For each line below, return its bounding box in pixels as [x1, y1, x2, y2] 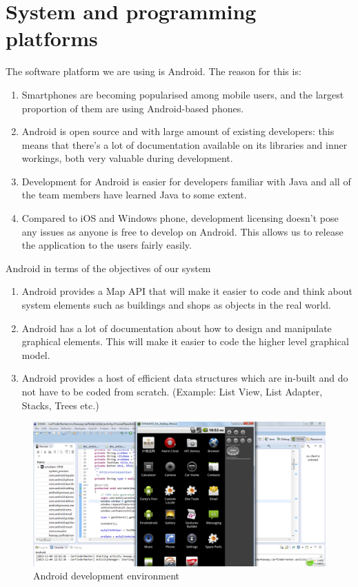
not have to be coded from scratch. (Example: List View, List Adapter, [21, 384, 323, 398]
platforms [6, 24, 98, 52]
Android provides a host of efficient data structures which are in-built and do [21, 371, 348, 385]
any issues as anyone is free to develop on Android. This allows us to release [21, 224, 344, 238]
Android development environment [33, 568, 180, 583]
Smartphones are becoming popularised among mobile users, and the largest [21, 87, 344, 101]
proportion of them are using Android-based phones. [21, 101, 244, 115]
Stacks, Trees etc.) [21, 398, 99, 412]
